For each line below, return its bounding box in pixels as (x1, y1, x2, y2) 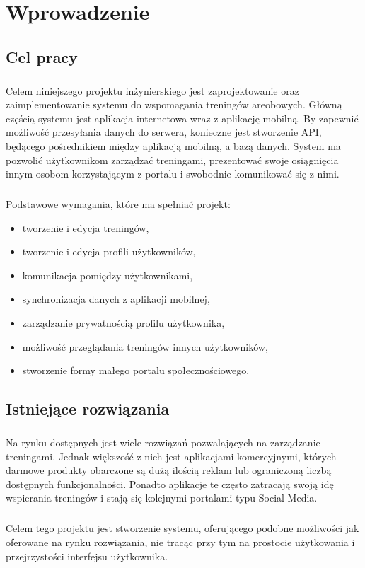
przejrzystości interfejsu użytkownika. (6, 548, 168, 563)
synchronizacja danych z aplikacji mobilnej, (22, 291, 210, 306)
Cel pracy (6, 45, 78, 67)
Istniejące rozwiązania (6, 398, 170, 419)
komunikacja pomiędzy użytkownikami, (22, 267, 193, 282)
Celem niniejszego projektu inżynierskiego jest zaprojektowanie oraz (6, 83, 299, 98)
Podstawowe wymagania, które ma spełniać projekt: (6, 197, 231, 211)
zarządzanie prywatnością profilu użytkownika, (22, 315, 225, 330)
